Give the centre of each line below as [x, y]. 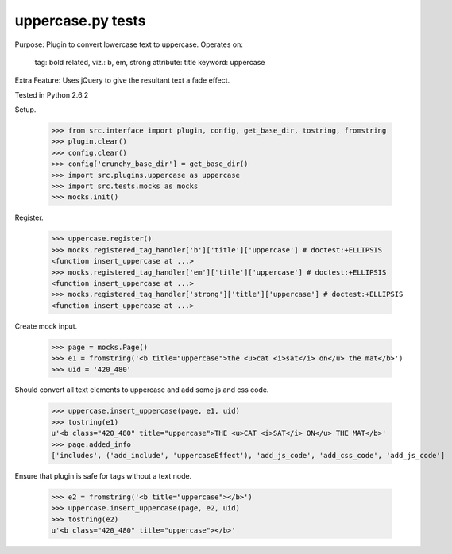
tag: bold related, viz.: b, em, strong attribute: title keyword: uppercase [150, 62]
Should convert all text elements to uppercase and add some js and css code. [142, 390]
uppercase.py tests [80, 21]
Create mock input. [46, 326]
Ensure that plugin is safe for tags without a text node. [103, 476]
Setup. [25, 110]
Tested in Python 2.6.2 [52, 94]
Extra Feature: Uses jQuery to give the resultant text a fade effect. [122, 80]
